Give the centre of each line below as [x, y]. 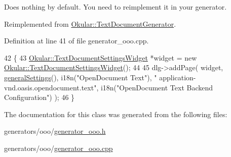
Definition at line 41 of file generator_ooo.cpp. [76, 41]
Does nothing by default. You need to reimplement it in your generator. [115, 7]
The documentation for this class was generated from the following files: [116, 114]
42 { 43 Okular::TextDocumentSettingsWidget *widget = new [101, 57]
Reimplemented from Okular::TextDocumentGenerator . [90, 23]
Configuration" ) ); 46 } [40, 97]
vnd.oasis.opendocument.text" [50, 87]
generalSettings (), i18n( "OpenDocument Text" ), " [81, 77]
